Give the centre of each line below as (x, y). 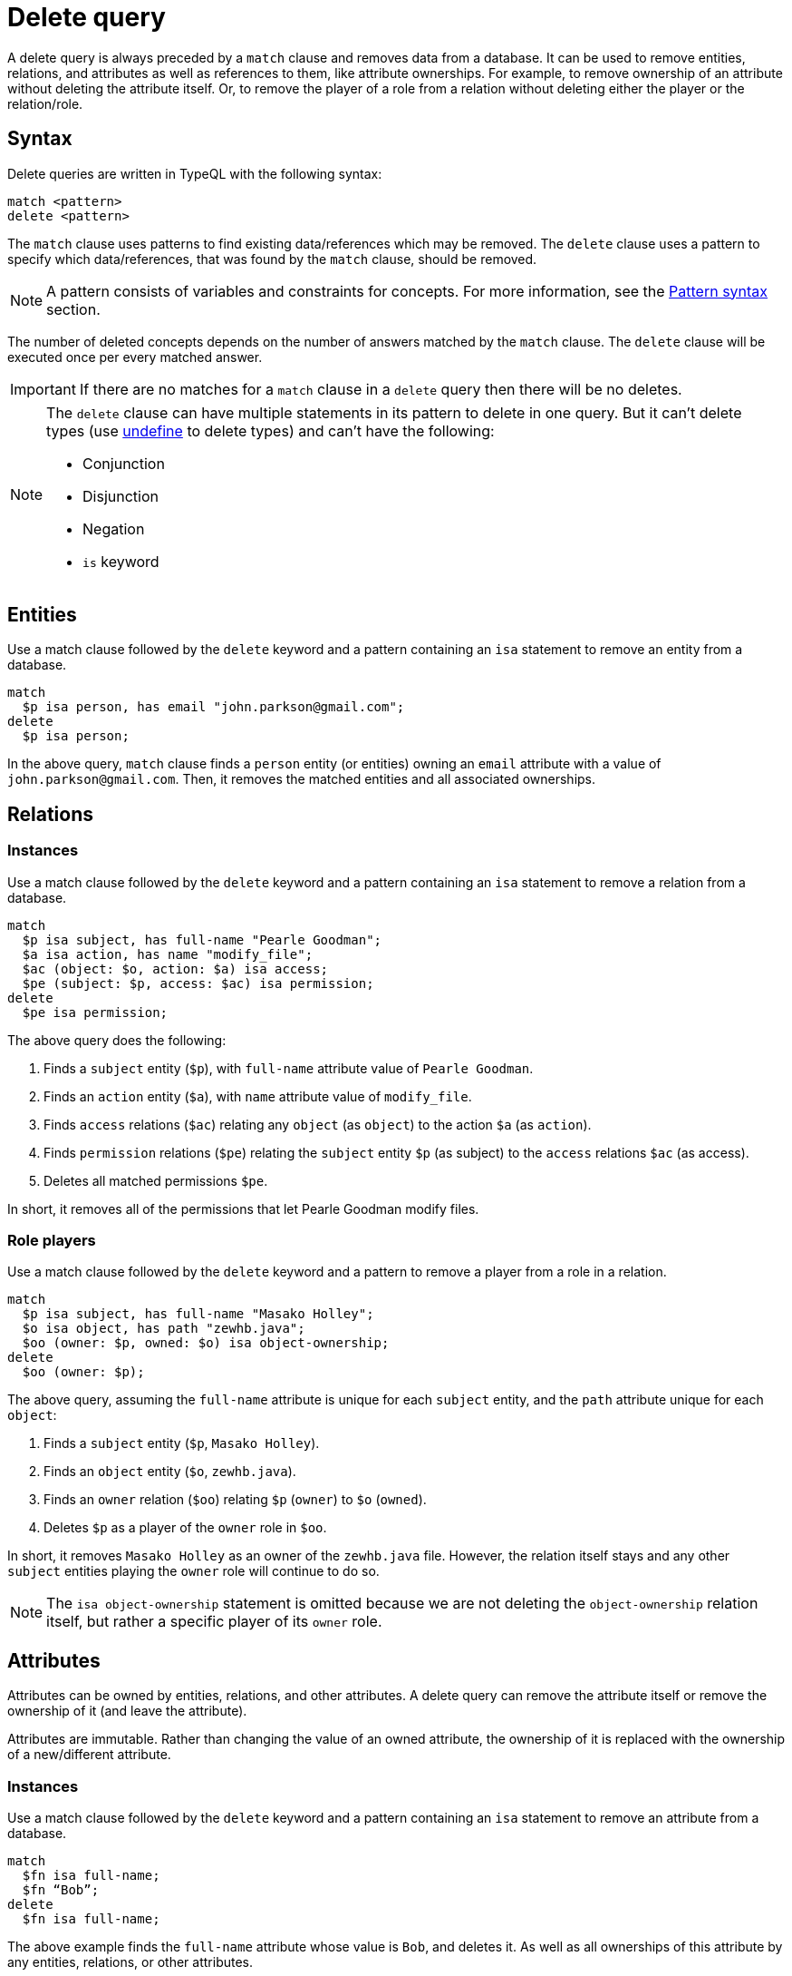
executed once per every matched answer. (135, 357)
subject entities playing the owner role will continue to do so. (193, 1571)
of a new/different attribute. (89, 1755)
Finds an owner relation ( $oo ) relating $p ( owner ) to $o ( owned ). (235, 1500)
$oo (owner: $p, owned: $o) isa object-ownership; (206, 1343)
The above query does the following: (117, 1040)
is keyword (121, 561)
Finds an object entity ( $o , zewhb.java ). (170, 1472)
